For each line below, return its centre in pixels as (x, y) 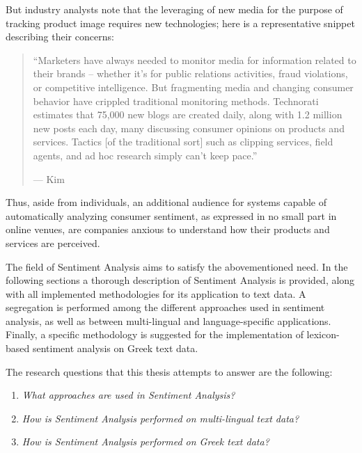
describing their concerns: (60, 37)
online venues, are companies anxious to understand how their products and (168, 229)
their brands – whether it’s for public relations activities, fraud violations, (190, 73)
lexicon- (323, 334)
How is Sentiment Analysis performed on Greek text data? (145, 442)
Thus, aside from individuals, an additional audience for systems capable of (166, 202)
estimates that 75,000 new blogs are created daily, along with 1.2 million (188, 114)
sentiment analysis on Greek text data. (115, 348)
